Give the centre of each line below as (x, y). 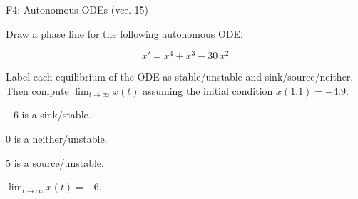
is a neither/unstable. (61, 139)
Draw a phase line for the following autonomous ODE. (124, 33)
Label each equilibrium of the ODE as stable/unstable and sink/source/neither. (180, 77)
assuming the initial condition (208, 90)
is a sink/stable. (56, 114)
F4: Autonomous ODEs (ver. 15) (77, 9)
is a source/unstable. (59, 162)
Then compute (37, 90)
